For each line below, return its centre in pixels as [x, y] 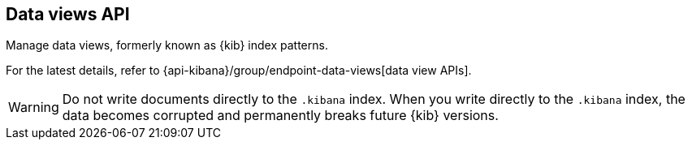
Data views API [68, 14]
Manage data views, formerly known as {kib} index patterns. [167, 45]
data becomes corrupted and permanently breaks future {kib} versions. [280, 116]
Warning [34, 107]
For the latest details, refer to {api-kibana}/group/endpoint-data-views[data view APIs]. [239, 71]
